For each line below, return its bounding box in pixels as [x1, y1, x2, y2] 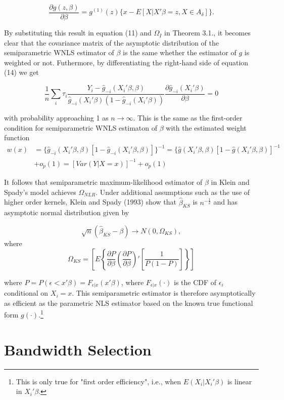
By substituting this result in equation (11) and [4, 27, 152, 38]
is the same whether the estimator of [123, 47, 236, 58]
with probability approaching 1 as [4, 112, 109, 123]
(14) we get [4, 67, 39, 77]
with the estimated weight [166, 122, 247, 133]
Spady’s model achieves [4, 186, 76, 197]
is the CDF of [174, 276, 217, 287]
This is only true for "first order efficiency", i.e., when [16, 376, 181, 386]
